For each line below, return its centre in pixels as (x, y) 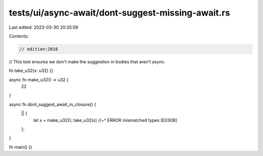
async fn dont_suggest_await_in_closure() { (53, 104)
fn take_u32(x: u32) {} (31, 71)
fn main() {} (21, 147)
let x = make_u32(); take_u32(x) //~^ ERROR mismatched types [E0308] (105, 120)
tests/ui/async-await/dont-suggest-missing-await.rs (120, 13)
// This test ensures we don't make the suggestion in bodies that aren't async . (87, 61)
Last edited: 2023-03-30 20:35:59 (44, 27)
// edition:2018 (39, 49)
